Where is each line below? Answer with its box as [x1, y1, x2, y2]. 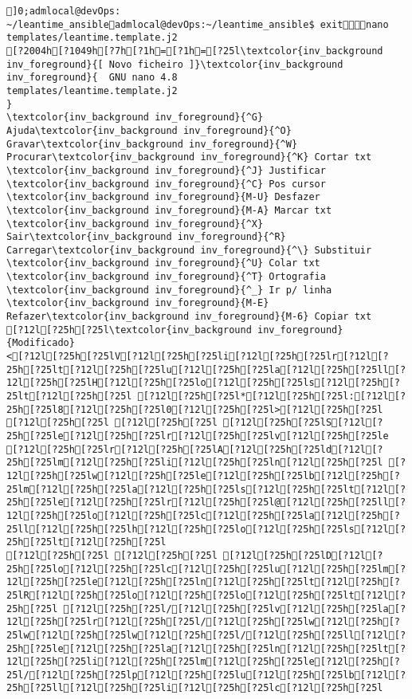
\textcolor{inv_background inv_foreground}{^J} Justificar [6, 164, 326, 176]
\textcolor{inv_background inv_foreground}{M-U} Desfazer [6, 191, 320, 203]
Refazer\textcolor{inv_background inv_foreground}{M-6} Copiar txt [6, 311, 372, 323]
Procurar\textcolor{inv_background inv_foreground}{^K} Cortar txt [6, 151, 372, 163]
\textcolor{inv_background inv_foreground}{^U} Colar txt [6, 257, 320, 269]
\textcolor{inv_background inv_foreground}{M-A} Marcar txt [6, 204, 332, 216]
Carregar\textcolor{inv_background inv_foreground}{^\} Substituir [6, 244, 372, 256]
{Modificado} [6, 337, 75, 349]
